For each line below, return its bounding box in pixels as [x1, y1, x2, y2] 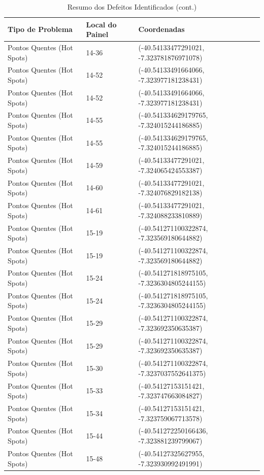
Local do [86, 19, 117, 29]
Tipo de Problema [8, 24, 73, 35]
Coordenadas [138, 24, 185, 35]
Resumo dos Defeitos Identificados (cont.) [67, 2, 197, 12]
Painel [86, 29, 109, 40]
